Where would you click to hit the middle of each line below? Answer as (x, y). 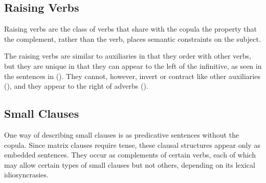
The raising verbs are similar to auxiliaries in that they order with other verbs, (128, 56)
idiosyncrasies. (26, 175)
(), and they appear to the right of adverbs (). (76, 86)
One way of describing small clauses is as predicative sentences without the (122, 134)
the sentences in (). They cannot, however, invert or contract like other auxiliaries (132, 76)
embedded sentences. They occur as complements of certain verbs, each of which (130, 155)
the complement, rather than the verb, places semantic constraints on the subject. (132, 38)
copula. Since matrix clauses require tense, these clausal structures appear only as (132, 145)
